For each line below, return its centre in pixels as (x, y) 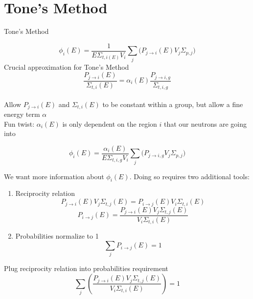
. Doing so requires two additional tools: (189, 176)
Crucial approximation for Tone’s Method (67, 67)
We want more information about (54, 176)
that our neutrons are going (205, 123)
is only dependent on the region (110, 123)
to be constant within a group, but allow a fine (173, 104)
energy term (22, 114)
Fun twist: (19, 123)
